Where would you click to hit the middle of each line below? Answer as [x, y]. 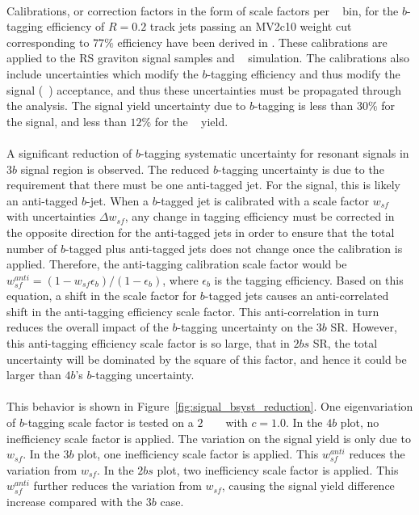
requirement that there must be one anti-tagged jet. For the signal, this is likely [203, 185]
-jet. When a [117, 200]
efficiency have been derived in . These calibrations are [252, 42]
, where [180, 279]
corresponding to [48, 42]
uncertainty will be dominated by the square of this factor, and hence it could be [207, 359]
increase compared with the [75, 501]
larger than [34, 375]
